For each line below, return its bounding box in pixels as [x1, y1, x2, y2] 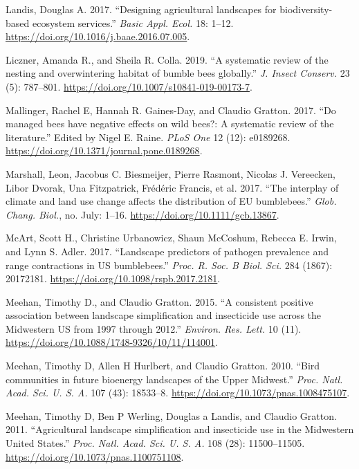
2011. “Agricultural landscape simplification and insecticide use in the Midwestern [6, 422, 354, 436]
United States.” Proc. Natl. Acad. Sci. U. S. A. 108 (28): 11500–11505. [6, 436, 305, 450]
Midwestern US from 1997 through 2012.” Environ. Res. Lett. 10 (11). [6, 321, 302, 335]
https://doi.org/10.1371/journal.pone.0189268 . [6, 143, 203, 158]
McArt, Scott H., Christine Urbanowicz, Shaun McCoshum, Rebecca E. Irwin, [6, 230, 337, 245]
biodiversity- [279, 2, 333, 16]
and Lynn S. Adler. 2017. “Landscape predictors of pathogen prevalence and [6, 243, 329, 258]
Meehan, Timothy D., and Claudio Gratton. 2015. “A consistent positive [6, 294, 313, 309]
